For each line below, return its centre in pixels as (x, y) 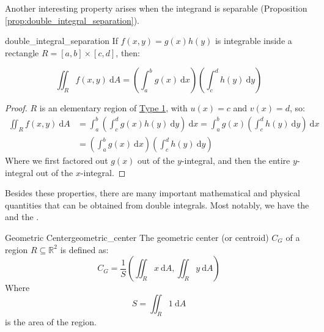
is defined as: (84, 249)
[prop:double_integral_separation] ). (72, 20)
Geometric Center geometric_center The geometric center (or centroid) (137, 237)
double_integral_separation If (61, 41)
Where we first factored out (57, 160)
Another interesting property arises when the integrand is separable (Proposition (156, 8)
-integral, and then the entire (236, 160)
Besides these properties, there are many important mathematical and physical (153, 193)
